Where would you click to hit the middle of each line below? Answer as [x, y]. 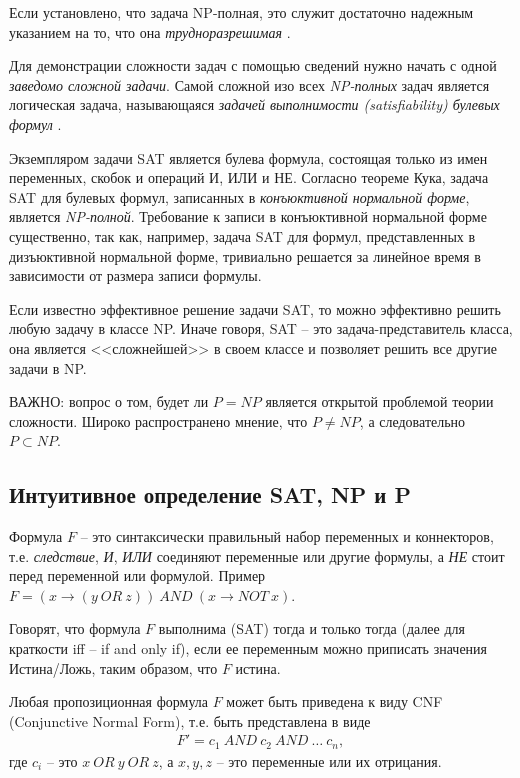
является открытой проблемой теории [379, 401]
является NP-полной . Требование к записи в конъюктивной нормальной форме [248, 216]
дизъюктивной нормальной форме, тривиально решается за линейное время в [245, 255]
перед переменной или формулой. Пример [137, 575]
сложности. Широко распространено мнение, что [158, 420]
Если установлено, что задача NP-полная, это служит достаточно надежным [241, 12]
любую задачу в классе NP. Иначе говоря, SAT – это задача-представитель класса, [261, 328]
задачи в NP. [48, 367]
